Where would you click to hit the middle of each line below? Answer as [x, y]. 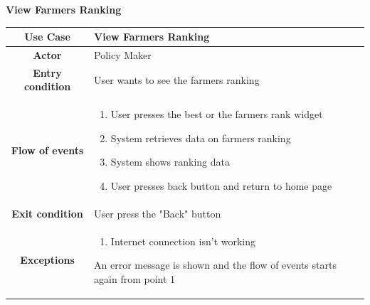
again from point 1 [135, 278]
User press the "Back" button [158, 213]
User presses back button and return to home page [221, 186]
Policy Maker [123, 54]
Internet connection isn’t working [183, 241]
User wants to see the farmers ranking [177, 79]
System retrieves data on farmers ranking [201, 138]
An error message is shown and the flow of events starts [215, 265]
